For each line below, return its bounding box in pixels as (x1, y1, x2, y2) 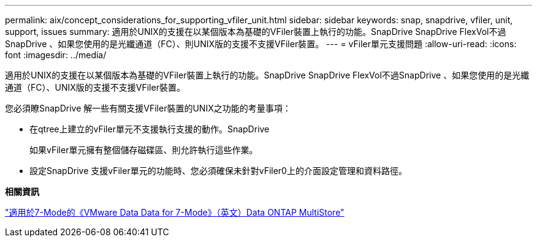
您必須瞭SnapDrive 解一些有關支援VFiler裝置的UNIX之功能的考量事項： (5, 103, 291, 113)
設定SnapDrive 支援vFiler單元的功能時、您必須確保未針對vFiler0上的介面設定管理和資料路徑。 (29, 165, 407, 176)
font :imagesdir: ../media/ (5, 50, 107, 60)
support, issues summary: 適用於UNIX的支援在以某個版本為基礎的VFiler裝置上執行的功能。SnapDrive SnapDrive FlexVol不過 (5, 26, 506, 37)
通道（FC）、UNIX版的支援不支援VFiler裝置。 (5, 82, 185, 93)
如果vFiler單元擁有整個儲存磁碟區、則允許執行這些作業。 (29, 145, 258, 155)
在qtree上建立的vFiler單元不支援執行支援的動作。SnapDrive (29, 124, 270, 134)
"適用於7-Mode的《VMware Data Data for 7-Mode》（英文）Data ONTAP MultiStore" (5, 207, 345, 217)
